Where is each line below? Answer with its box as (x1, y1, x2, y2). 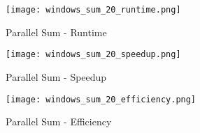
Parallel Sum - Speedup (6, 69, 107, 84)
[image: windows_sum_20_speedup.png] (6, 49, 181, 60)
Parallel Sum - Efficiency (6, 114, 112, 129)
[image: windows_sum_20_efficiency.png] (6, 94, 197, 104)
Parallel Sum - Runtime (6, 24, 107, 39)
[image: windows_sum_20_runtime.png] (6, 5, 181, 15)
